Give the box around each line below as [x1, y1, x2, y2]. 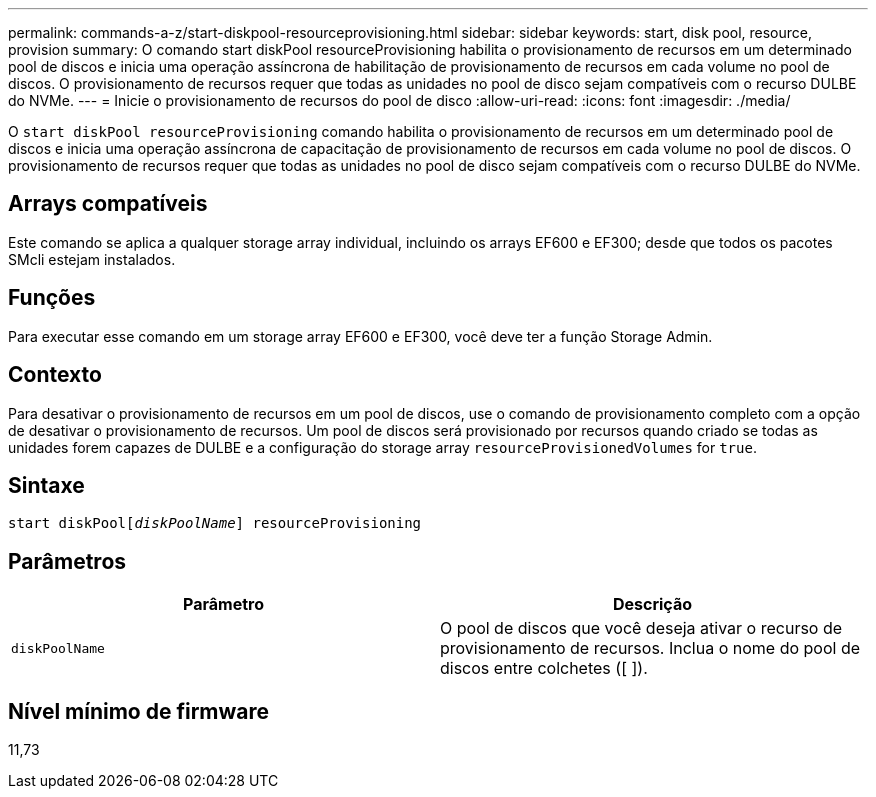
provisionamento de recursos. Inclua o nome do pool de [440, 638, 861, 659]
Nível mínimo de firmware [8, 698, 270, 724]
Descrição [612, 594, 693, 615]
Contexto [8, 362, 102, 388]
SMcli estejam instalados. [8, 250, 176, 268]
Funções [8, 285, 96, 311]
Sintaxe [8, 472, 85, 498]
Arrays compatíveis [8, 191, 208, 217]
